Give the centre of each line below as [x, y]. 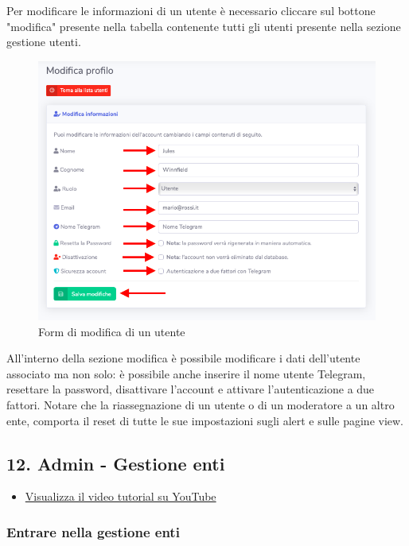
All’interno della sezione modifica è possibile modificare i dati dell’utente [183, 358]
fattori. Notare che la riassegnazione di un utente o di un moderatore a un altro [201, 404]
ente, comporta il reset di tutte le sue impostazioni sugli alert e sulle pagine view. [205, 420]
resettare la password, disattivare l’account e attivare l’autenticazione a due [191, 389]
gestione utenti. [44, 42]
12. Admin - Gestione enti [116, 463]
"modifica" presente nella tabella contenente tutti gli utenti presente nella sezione [204, 26]
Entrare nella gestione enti [93, 531]
